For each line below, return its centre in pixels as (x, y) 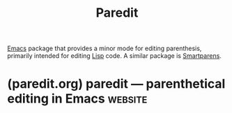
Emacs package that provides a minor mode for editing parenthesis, (105, 48)
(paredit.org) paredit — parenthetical (116, 84)
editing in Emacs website (77, 99)
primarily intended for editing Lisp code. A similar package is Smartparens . (114, 56)
